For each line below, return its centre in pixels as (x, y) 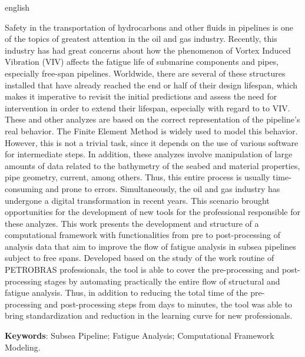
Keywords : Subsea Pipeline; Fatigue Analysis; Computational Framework (140, 335)
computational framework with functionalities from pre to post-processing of (142, 235)
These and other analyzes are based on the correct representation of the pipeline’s (152, 119)
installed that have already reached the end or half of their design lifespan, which (151, 85)
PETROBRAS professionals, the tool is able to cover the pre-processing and (142, 270)
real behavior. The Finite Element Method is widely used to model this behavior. (151, 130)
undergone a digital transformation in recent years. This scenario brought (137, 200)
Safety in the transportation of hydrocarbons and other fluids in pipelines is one (149, 27)
